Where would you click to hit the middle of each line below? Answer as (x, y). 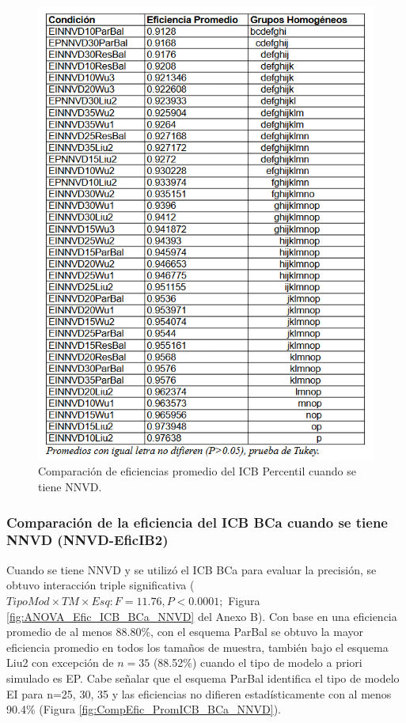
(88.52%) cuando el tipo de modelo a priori (258, 662)
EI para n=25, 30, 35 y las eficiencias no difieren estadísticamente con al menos (199, 693)
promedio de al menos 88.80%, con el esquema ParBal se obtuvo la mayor (185, 632)
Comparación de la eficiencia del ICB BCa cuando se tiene (197, 522)
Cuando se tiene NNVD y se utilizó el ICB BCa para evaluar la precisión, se (192, 569)
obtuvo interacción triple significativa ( (101, 585)
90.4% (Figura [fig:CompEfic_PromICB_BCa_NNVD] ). (144, 709)
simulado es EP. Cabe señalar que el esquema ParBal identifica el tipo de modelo (203, 678)
